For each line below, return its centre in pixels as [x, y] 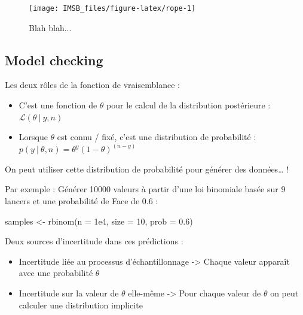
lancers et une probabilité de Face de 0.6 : [82, 201]
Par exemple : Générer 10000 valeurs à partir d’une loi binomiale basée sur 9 [145, 189]
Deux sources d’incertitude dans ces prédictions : [94, 241]
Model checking [54, 60]
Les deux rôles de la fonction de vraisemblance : [92, 85]
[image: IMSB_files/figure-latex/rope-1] [112, 8]
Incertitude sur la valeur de [69, 293]
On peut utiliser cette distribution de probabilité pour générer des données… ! [147, 169]
